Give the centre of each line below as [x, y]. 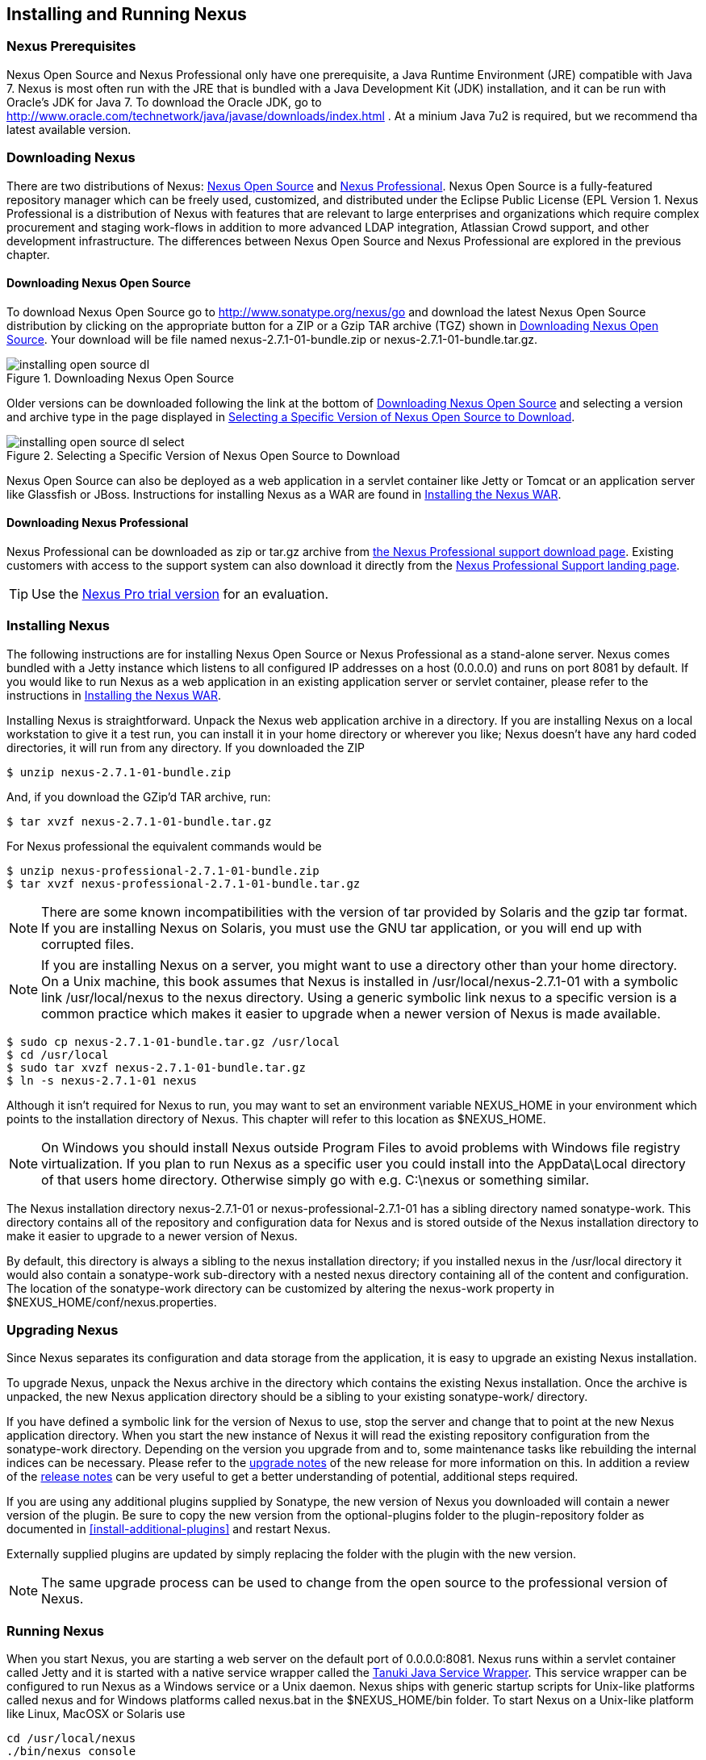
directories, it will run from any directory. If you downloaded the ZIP [186, 747]
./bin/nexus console [71, 1752]
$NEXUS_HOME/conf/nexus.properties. [112, 1302]
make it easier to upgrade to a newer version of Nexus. [152, 1235]
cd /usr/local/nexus [71, 1739]
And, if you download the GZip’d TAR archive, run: [139, 796]
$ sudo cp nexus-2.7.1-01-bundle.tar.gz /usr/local [173, 1041]
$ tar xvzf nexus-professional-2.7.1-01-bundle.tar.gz [184, 883]
